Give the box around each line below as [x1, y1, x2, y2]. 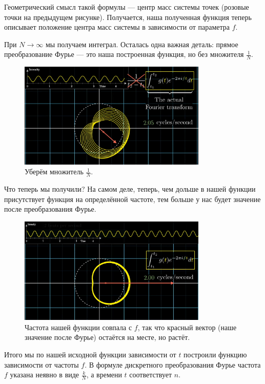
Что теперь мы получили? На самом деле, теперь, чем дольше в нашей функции [4, 184, 256, 194]
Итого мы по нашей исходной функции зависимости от [4, 349, 176, 360]
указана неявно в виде [10, 369, 79, 380]
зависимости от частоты [4, 359, 79, 370]
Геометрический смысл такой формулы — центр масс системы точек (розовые [4, 2, 249, 12]
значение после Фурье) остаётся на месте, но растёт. [25, 332, 190, 342]
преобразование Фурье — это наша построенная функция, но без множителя [4, 49, 244, 59]
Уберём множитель [25, 166, 84, 177]
